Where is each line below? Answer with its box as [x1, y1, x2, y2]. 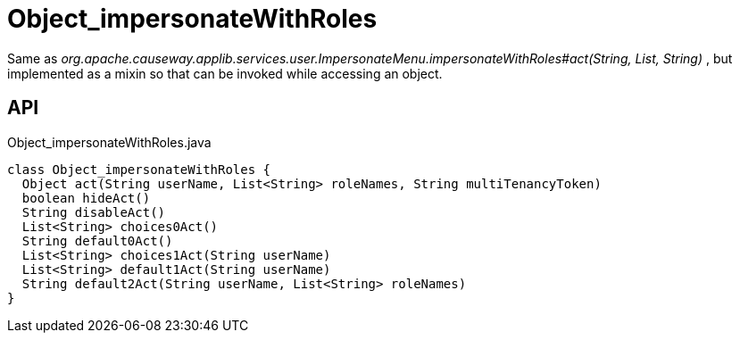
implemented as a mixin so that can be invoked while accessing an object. [7, 65, 443, 81]
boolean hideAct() [21, 190, 151, 205]
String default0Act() [21, 233, 173, 248]
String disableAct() [21, 204, 166, 220]
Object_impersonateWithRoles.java [7, 134, 212, 150]
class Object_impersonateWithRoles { [7, 162, 271, 177]
